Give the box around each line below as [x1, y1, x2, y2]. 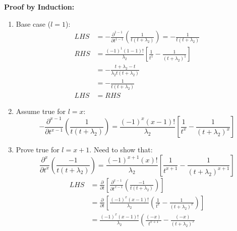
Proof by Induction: [4, 2, 75, 12]
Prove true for [16, 144, 60, 155]
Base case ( [16, 18, 51, 29]
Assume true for [16, 105, 66, 116]
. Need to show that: [89, 144, 153, 155]
